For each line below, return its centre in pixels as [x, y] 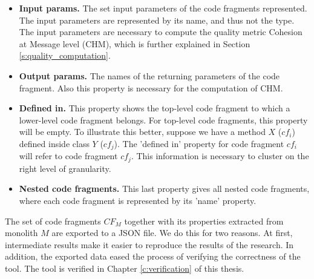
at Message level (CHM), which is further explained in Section [135, 43]
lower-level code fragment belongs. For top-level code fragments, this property [163, 120]
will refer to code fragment [68, 156]
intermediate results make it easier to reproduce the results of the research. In [149, 244]
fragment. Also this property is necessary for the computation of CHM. [151, 87]
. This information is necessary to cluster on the [220, 156]
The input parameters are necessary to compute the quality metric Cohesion [161, 32]
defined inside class [54, 143]
